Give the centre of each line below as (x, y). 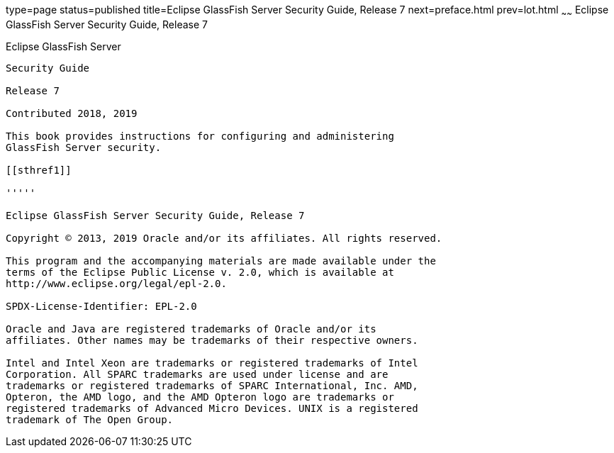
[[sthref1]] (39, 170)
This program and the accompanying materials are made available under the (221, 261)
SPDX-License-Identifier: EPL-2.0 (101, 306)
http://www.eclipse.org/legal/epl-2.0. (116, 283)
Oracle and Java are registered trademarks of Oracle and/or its (191, 329)
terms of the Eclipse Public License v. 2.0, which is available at (200, 272)
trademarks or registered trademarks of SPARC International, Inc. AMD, (212, 385)
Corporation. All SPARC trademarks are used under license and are (197, 374)
